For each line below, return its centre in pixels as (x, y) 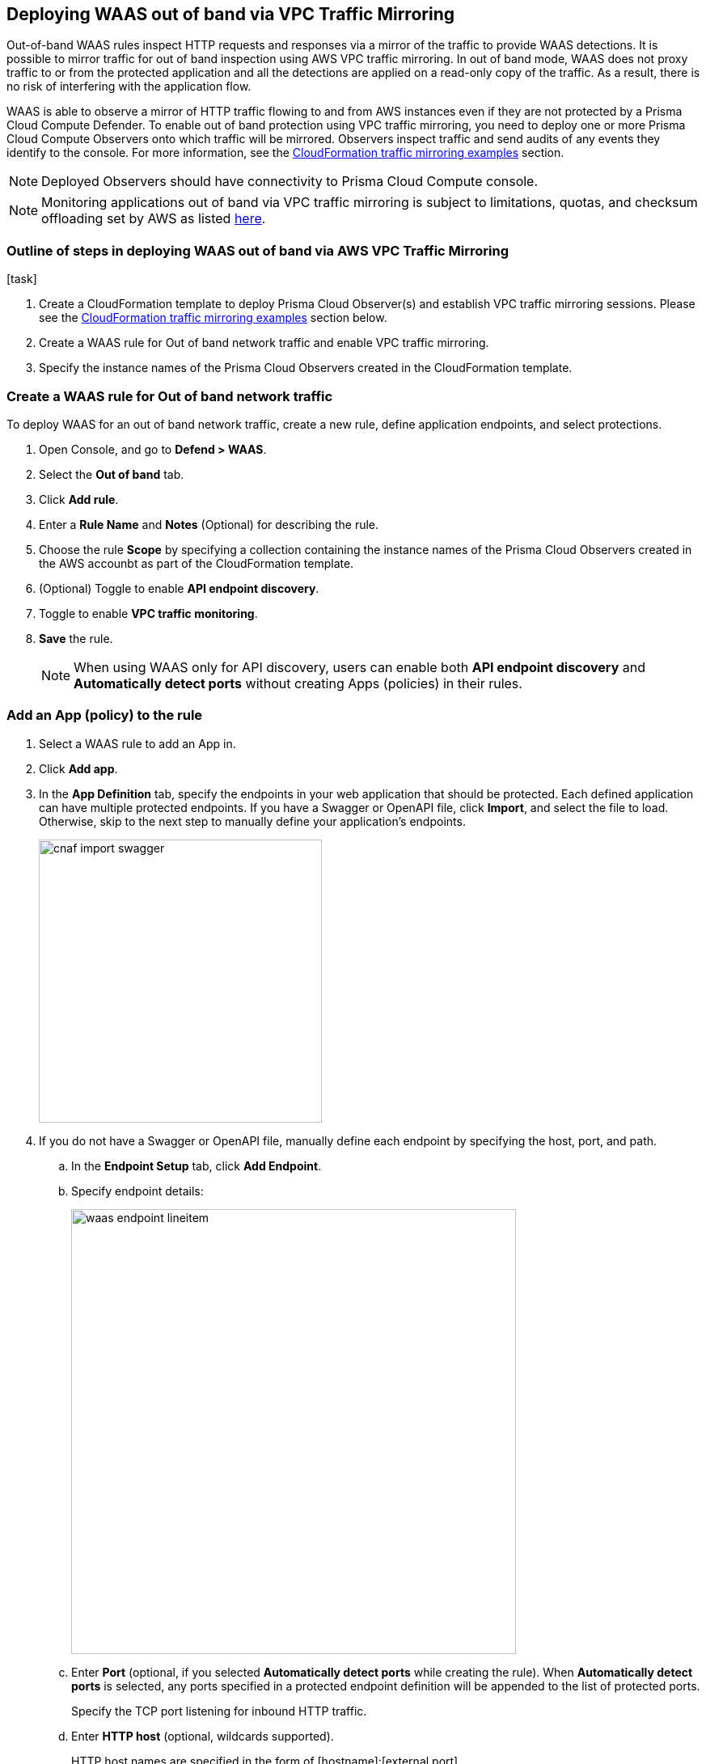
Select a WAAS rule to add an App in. (137, 743)
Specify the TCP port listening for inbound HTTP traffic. (219, 1711)
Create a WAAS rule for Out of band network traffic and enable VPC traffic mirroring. (264, 343)
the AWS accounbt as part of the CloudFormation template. (197, 563)
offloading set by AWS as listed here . (154, 219)
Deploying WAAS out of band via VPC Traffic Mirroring (230, 14)
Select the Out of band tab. (112, 474)
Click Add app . (78, 768)
